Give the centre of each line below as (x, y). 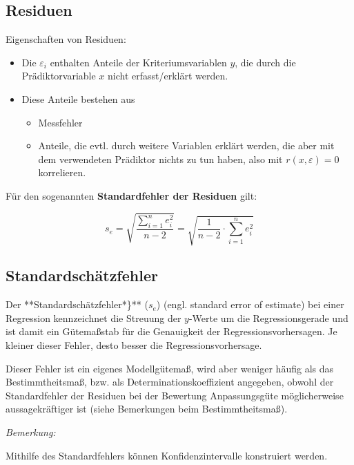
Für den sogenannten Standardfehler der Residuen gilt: (131, 195)
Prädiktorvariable (59, 76)
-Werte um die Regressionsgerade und (268, 317)
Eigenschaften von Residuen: (66, 39)
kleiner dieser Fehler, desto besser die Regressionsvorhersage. (134, 345)
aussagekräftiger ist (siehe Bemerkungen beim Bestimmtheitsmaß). (147, 409)
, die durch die (265, 62)
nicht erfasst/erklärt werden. (168, 76)
